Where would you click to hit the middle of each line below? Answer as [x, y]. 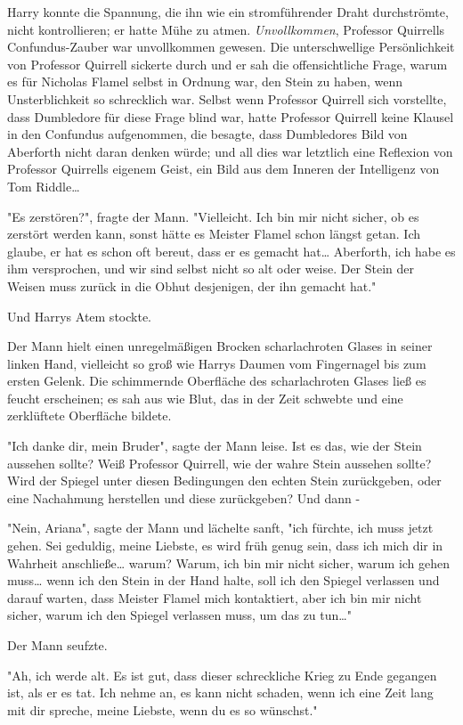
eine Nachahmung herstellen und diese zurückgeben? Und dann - [184, 497]
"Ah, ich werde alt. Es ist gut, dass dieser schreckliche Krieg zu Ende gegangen [222, 675]
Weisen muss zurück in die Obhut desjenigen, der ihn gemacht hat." [192, 285]
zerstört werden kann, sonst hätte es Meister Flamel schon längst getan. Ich [214, 234]
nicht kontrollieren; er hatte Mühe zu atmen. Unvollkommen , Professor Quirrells [226, 29]
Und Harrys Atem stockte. [79, 316]
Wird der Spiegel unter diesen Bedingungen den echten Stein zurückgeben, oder [224, 481]
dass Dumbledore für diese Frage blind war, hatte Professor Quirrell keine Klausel [231, 116]
